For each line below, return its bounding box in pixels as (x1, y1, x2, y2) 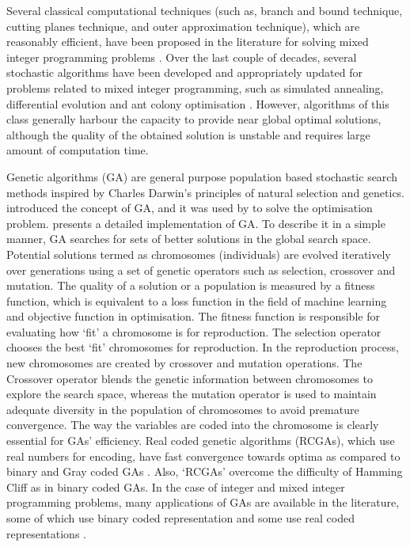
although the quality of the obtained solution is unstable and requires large (6, 126, 370, 142)
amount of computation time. (6, 142, 149, 158)
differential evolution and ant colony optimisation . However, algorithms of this (6, 95, 389, 112)
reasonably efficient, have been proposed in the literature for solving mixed (6, 33, 369, 50)
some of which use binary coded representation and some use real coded (6, 510, 355, 526)
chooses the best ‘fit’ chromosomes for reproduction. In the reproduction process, (6, 339, 399, 355)
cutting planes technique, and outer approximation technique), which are (6, 17, 360, 34)
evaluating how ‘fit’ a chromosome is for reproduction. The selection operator (6, 323, 382, 340)
